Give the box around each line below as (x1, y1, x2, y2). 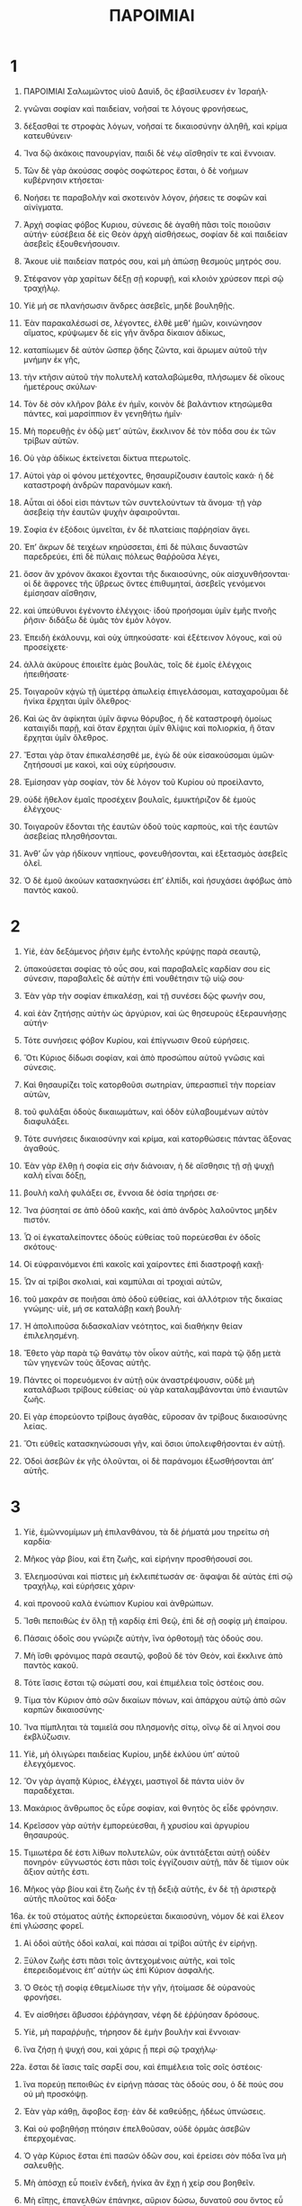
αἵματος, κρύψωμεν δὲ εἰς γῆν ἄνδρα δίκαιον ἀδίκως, (22, 327, 226, 338)
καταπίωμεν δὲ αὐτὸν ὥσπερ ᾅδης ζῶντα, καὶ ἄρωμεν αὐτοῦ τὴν (22, 344, 268, 356)
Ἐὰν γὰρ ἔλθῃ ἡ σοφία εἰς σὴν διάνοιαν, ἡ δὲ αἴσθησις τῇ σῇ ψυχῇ (22, 1160, 275, 1171)
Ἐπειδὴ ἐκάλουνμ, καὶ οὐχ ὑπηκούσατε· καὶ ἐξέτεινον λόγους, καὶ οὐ (22, 632, 282, 643)
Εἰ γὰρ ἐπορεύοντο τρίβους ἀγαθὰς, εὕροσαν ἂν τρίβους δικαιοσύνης (22, 1410, 288, 1422)
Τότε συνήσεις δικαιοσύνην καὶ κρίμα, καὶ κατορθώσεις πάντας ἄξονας (22, 1133, 292, 1144)
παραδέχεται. (22, 1785, 75, 1796)
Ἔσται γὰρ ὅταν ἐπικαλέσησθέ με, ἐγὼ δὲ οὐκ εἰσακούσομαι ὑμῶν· (22, 749, 275, 761)
